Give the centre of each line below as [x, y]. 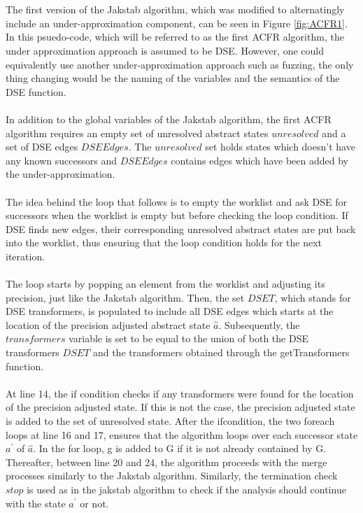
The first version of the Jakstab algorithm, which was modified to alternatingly [175, 9]
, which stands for [313, 297]
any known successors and [61, 160]
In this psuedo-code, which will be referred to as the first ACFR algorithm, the [175, 37]
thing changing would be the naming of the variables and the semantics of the [173, 78]
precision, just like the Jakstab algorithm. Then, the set [125, 297]
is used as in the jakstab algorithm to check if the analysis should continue [186, 489]
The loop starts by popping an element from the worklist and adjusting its [165, 284]
